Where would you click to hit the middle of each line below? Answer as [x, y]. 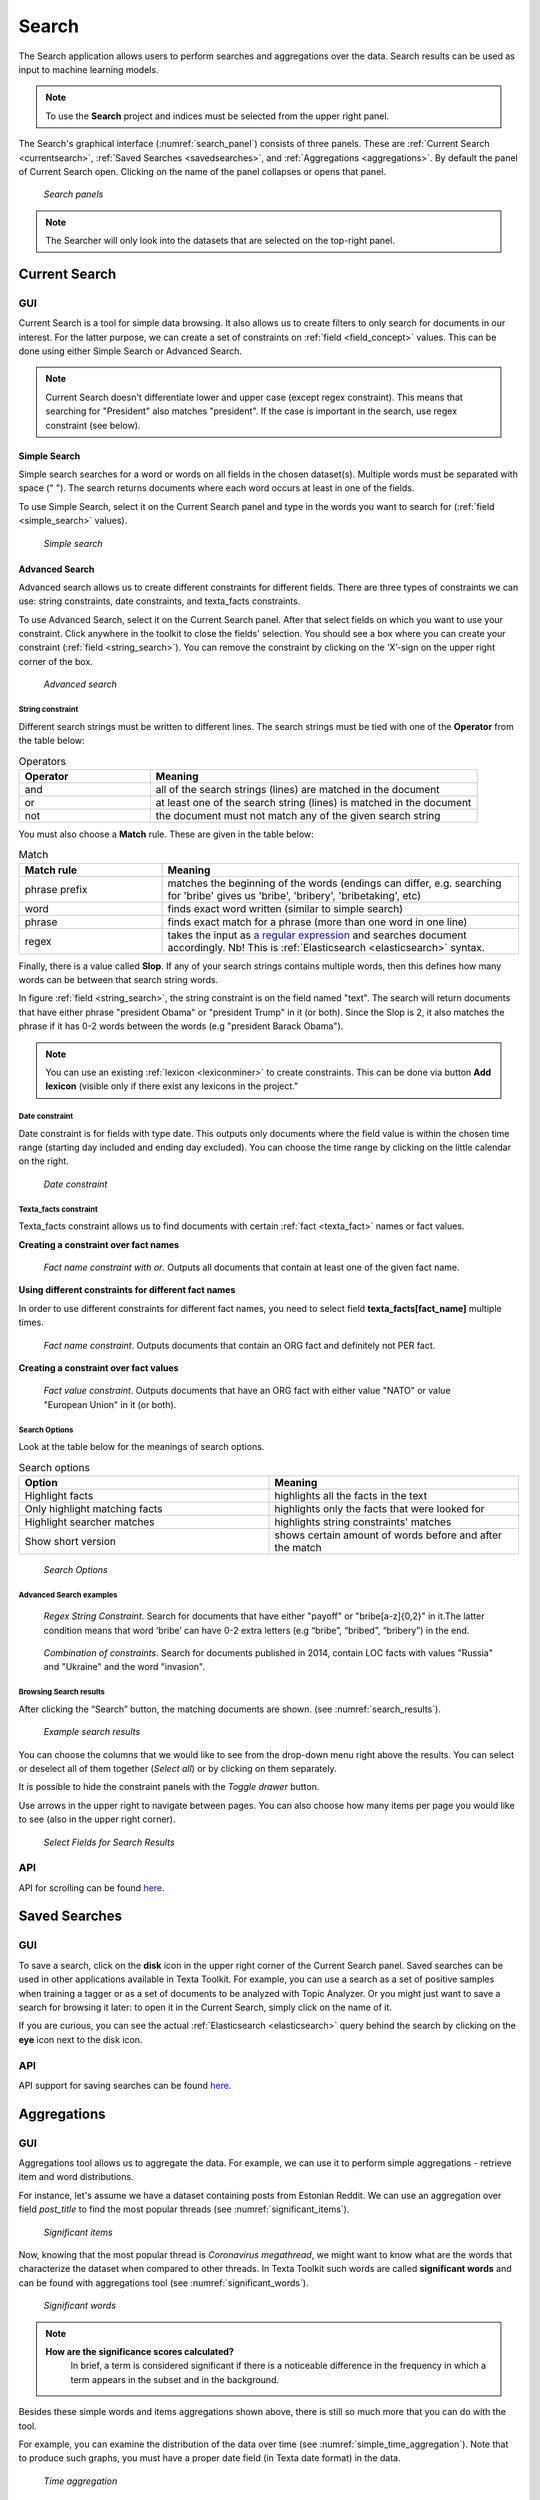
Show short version [70, 1541]
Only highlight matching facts [93, 1508]
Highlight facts [59, 1495]
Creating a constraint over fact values [98, 1367]
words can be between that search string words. [118, 979]
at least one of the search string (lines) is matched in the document [313, 802]
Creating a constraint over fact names [99, 1244]
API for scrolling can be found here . [91, 1887]
